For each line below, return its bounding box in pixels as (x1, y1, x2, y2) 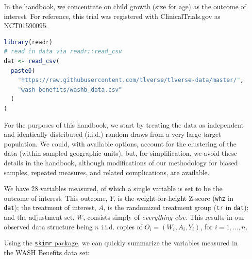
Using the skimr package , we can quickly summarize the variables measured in (4, 238, 238, 248)
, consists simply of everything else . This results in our (83, 212, 245, 222)
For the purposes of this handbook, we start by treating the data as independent (4, 119, 244, 129)
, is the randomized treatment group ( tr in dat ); (103, 202, 249, 212)
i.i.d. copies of (101, 221, 142, 231)
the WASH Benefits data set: (4, 247, 90, 257)
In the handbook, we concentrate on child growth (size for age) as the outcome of (4, 1, 246, 11)
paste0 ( (11, 67, 35, 74)
